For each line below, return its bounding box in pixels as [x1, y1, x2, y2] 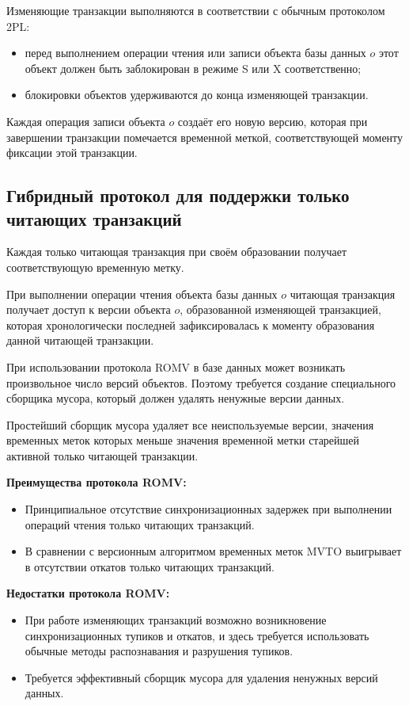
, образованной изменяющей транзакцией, [180, 301, 381, 318]
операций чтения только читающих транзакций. [25, 516, 255, 532]
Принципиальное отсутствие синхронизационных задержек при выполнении [25, 501, 392, 517]
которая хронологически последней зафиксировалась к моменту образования [6, 316, 375, 333]
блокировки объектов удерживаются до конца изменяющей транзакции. [25, 86, 369, 103]
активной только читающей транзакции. [6, 447, 199, 464]
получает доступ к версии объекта [6, 301, 171, 318]
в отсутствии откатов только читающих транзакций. [25, 558, 275, 574]
